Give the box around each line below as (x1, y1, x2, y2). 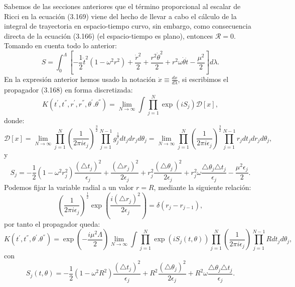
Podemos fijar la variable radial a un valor (4, 181, 134, 192)
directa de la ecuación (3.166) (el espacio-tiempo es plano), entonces (4, 30, 213, 41)
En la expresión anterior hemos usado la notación (4, 74, 156, 84)
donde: (4, 115, 25, 125)
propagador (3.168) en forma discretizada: (4, 84, 133, 95)
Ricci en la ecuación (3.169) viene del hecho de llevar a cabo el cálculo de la (4, 11, 237, 21)
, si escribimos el (178, 74, 229, 84)
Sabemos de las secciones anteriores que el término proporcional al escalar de (4, 1, 241, 11)
